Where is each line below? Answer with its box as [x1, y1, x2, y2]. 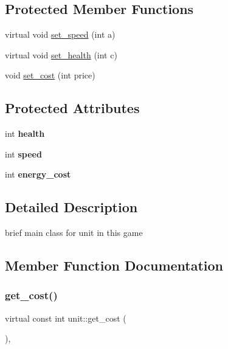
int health [5, 127, 45, 140]
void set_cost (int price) [5, 69, 95, 81]
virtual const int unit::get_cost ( [5, 311, 126, 324]
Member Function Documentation [5, 256, 224, 275]
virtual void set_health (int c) [5, 48, 117, 61]
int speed [5, 147, 42, 160]
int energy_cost [5, 168, 71, 181]
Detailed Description [5, 198, 138, 216]
